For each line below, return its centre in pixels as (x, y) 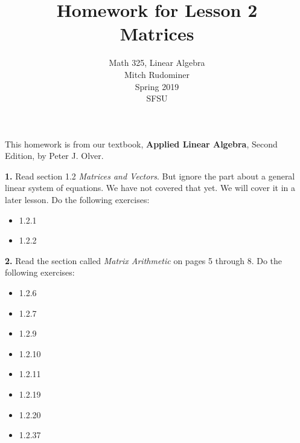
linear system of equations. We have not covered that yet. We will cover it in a (150, 188)
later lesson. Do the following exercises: (77, 200)
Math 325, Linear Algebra (157, 63)
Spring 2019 (157, 86)
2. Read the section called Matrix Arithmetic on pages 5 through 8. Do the (143, 260)
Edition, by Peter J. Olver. (54, 156)
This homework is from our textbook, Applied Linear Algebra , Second (141, 144)
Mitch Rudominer (157, 74)
